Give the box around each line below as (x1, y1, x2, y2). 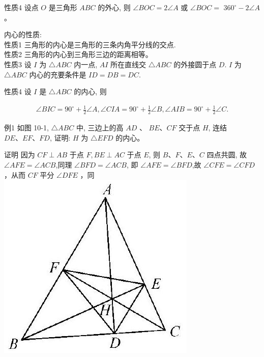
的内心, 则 (74, 86, 107, 97)
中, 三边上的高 (76, 122, 124, 133)
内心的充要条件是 (29, 69, 86, 79)
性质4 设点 (4, 2, 39, 12)
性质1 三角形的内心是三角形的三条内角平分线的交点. (4, 39, 176, 49)
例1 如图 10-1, (4, 122, 49, 133)
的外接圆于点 (173, 59, 217, 69)
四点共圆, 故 (207, 149, 247, 160)
